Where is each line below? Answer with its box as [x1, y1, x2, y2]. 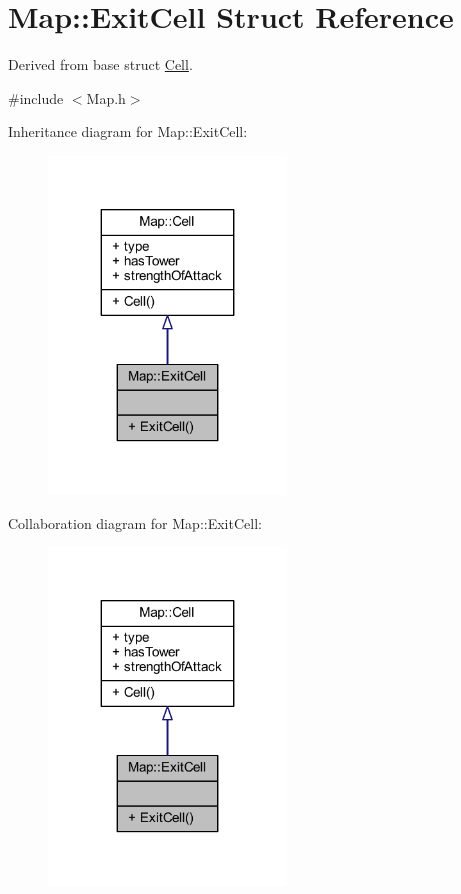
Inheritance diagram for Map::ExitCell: [8, 121, 248, 142]
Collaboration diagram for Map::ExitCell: [8, 512, 262, 533]
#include [8, 87, 64, 108]
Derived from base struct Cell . [8, 54, 193, 75]
